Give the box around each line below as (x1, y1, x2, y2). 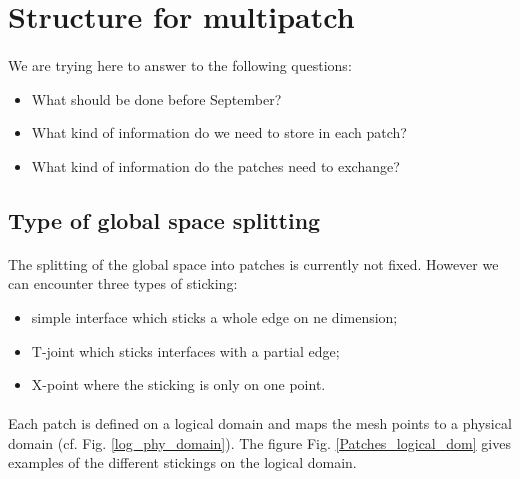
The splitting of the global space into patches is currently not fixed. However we (8, 253, 499, 274)
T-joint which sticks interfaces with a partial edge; (31, 340, 340, 361)
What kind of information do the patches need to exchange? (31, 155, 400, 176)
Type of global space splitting (8, 204, 321, 235)
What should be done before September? (31, 88, 282, 109)
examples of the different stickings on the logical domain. (8, 452, 357, 473)
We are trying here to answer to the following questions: (8, 54, 352, 75)
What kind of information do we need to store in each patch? (31, 122, 407, 143)
